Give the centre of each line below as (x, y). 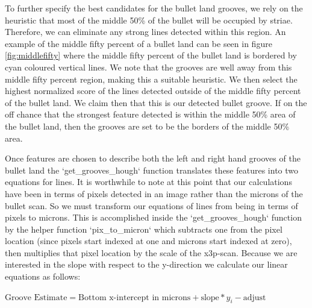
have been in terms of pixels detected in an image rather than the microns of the (154, 193)
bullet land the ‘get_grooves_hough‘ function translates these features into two (152, 170)
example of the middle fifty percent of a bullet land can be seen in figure (139, 43)
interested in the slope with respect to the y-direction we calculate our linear (146, 264)
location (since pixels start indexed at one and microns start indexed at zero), (148, 241)
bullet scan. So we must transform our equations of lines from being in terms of (151, 205)
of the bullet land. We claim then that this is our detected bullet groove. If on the (156, 102)
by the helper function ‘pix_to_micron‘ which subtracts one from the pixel (144, 229)
